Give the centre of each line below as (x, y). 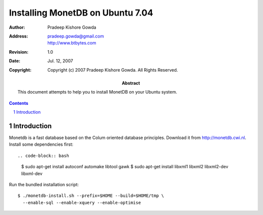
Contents (19, 103)
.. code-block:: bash (43, 156)
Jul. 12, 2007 (60, 61)
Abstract (131, 83)
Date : (15, 61)
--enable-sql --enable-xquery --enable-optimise (82, 203)
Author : (17, 27)
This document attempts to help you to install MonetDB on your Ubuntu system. (97, 92)
